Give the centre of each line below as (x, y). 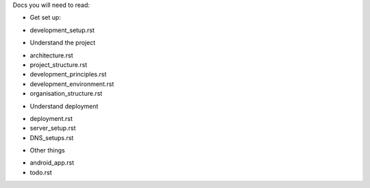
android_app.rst (52, 163)
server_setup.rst (53, 128)
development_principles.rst (68, 75)
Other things (47, 150)
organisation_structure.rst (66, 94)
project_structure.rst (59, 64)
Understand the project (63, 43)
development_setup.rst (62, 30)
